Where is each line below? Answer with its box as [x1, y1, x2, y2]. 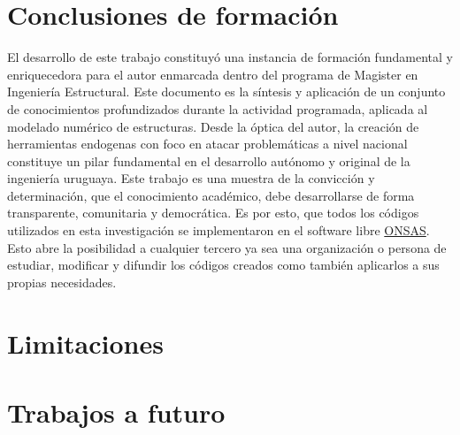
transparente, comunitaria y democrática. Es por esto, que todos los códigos [7, 203, 419, 222]
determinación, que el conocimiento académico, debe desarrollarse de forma [7, 186, 415, 204]
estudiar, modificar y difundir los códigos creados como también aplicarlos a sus [7, 256, 440, 274]
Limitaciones [7, 324, 164, 361]
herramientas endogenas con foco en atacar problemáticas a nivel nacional [7, 134, 408, 153]
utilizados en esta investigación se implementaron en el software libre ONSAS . [7, 221, 430, 240]
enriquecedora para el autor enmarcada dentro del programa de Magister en [7, 65, 418, 83]
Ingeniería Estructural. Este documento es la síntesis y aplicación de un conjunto [7, 82, 446, 101]
